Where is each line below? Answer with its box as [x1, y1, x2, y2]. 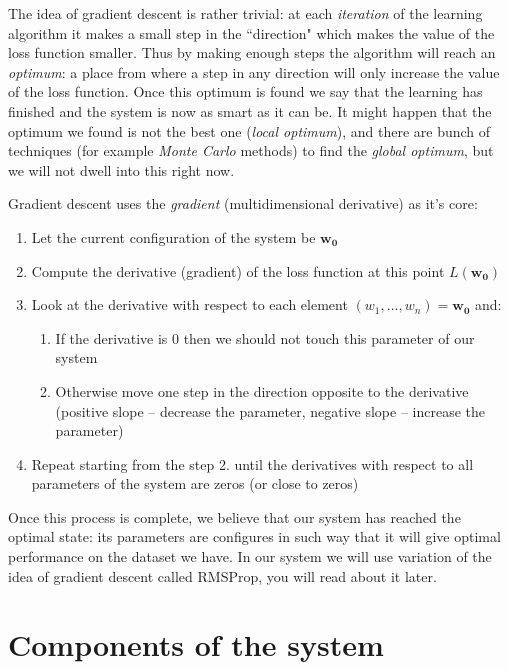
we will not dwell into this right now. [8, 159, 235, 180]
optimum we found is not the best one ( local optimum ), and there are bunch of [8, 120, 491, 141]
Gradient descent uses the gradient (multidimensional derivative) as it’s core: [8, 193, 478, 214]
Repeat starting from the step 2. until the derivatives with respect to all [31, 453, 474, 474]
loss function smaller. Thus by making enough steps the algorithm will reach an [8, 42, 496, 63]
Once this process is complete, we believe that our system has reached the [8, 506, 461, 527]
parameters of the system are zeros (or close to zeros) [31, 473, 359, 494]
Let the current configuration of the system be [31, 226, 316, 247]
